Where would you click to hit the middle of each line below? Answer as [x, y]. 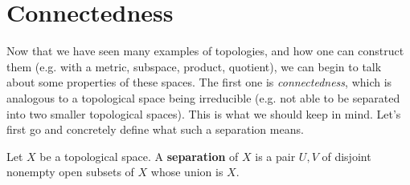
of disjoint [346, 156]
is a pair [275, 156]
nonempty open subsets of [70, 172]
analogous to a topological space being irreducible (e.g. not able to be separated [203, 97]
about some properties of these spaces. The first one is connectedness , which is [199, 82]
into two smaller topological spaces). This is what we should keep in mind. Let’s [204, 113]
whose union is [187, 172]
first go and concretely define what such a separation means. [155, 129]
